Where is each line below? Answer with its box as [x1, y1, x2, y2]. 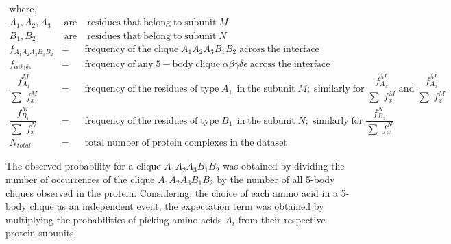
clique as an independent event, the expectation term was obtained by [29, 199, 324, 213]
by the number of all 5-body [217, 172, 335, 186]
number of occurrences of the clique [5, 172, 155, 186]
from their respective [238, 212, 326, 226]
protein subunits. [5, 226, 77, 240]
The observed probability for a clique [5, 159, 161, 173]
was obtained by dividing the [223, 159, 345, 173]
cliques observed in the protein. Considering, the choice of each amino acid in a [5, 185, 338, 200]
